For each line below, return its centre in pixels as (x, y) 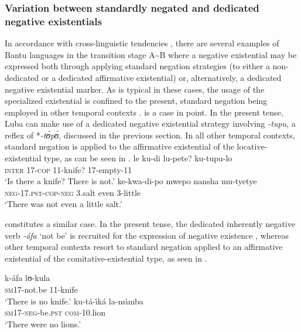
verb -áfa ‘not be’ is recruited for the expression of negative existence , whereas (147, 235)
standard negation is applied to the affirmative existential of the (119, 146)
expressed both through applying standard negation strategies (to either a (137, 66)
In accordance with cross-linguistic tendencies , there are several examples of (142, 43)
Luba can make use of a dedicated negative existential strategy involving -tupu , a (150, 123)
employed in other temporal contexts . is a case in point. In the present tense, (144, 112)
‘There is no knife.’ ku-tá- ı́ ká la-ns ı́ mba (74, 301)
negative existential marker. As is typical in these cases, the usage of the (135, 89)
